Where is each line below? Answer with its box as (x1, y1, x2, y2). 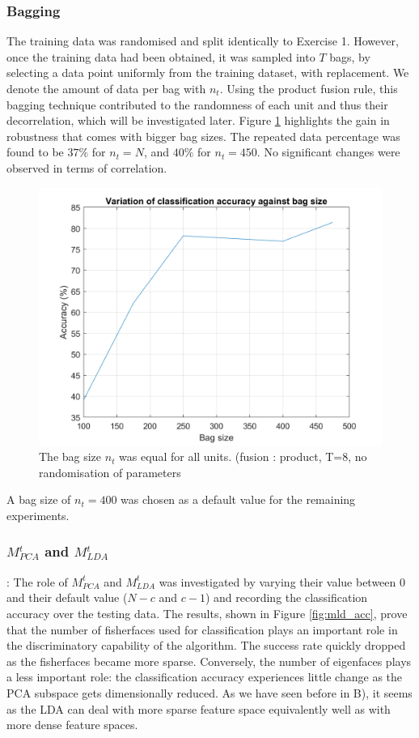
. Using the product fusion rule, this (219, 80, 398, 96)
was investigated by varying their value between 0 (159, 573, 405, 590)
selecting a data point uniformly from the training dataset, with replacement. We (6, 64, 409, 81)
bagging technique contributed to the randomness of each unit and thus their (6, 96, 388, 113)
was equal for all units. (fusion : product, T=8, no (119, 448, 367, 465)
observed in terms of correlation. (6, 159, 167, 176)
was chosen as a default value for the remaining (121, 491, 356, 508)
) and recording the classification (205, 589, 368, 606)
